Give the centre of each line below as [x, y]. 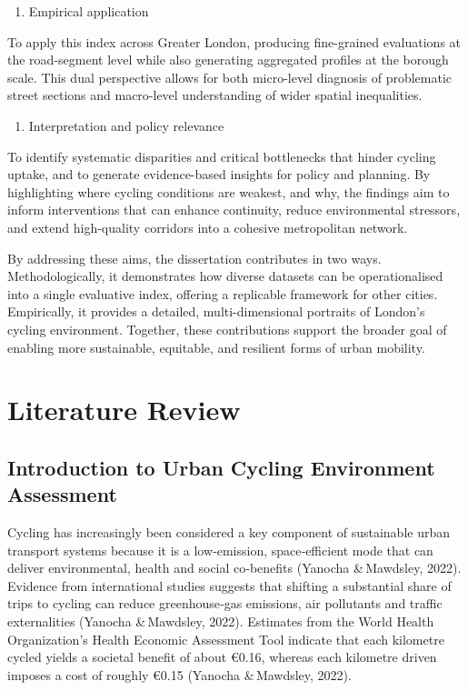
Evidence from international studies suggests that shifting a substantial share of [229, 585]
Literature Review [124, 410]
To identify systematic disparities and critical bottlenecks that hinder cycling [222, 156]
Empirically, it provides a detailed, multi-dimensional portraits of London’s [216, 311]
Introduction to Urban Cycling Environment [221, 467]
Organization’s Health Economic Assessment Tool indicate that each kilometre [226, 639]
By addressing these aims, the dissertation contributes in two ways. [194, 258]
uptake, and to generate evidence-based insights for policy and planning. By [219, 174]
